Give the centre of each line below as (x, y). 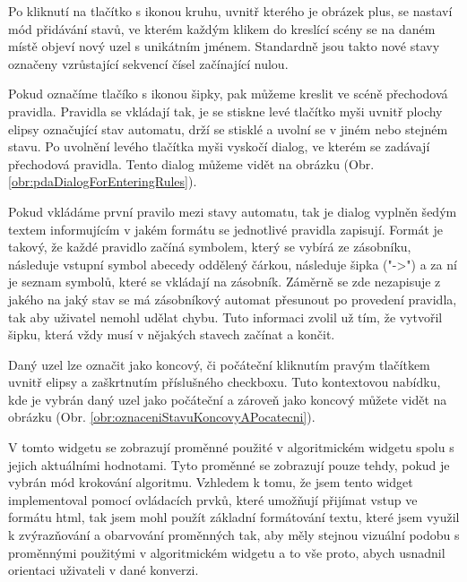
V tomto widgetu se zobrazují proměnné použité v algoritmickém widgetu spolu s (231, 447)
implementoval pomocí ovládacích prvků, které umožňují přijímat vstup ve (213, 499)
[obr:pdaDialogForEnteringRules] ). (103, 181)
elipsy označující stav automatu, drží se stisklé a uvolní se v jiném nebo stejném (228, 128)
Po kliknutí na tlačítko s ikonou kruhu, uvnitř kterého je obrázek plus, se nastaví (230, 11)
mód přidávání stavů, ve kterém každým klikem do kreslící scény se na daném (222, 28)
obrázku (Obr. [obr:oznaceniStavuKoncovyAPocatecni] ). (162, 417)
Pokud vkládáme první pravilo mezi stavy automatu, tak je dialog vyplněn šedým (233, 211)
